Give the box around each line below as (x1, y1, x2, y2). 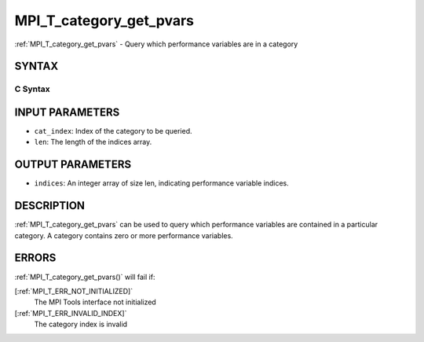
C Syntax (14, 83, 50, 94)
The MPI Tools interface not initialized (34, 297, 156, 307)
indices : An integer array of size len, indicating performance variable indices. (34, 178, 290, 188)
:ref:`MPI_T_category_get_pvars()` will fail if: (14, 272, 155, 281)
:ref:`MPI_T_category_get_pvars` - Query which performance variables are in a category (14, 39, 298, 49)
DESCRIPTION (14, 199, 86, 212)
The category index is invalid (34, 319, 128, 329)
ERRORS (14, 252, 57, 265)
